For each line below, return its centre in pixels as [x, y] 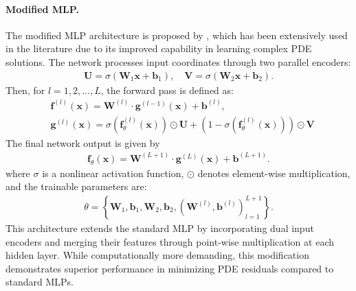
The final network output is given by [83, 142]
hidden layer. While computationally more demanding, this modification [157, 255]
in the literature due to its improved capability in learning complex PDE [159, 48]
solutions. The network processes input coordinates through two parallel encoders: [178, 61]
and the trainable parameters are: [76, 186]
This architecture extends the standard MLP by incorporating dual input [160, 228]
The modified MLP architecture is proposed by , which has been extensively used [177, 35]
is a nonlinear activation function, [113, 173]
